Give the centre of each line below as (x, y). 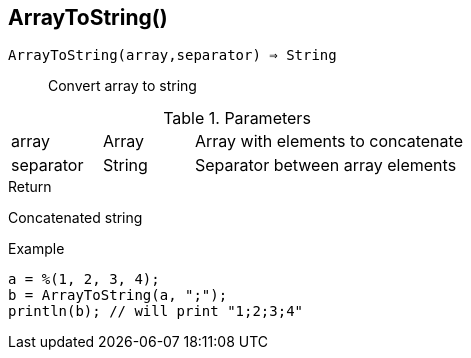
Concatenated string (75, 218)
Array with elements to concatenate (328, 141)
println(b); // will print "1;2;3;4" (156, 311)
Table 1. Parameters (237, 118)
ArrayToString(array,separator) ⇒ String (172, 55)
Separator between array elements (325, 165)
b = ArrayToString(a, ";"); (118, 295)
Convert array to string (122, 86)
